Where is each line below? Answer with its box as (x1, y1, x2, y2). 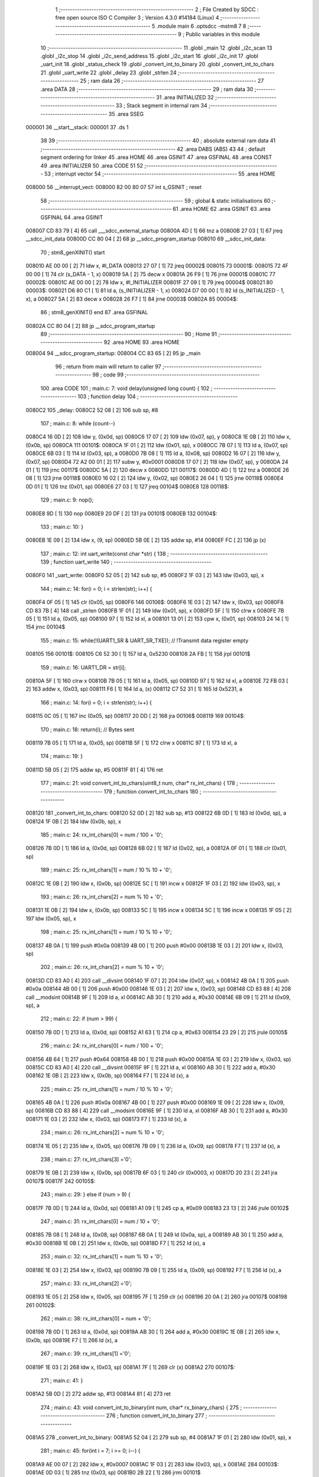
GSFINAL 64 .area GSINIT (40, 213, 103, 221)
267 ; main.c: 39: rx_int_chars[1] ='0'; (40, 1350, 131, 1357)
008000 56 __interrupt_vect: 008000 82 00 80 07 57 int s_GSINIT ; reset (25, 184, 202, 191)
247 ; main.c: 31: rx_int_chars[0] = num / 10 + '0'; (40, 1218, 159, 1225)
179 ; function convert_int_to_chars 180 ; (103, 788, 202, 795)
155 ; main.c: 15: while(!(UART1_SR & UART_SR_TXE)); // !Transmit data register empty (40, 637, 249, 644)
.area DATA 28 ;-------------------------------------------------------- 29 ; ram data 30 (40, 86, 253, 93)
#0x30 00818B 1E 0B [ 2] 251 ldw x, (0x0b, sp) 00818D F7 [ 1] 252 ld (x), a (25, 1239, 206, 1247)
